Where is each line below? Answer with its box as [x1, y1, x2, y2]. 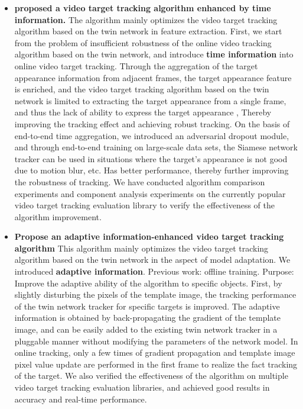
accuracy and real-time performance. [14, 392, 147, 405]
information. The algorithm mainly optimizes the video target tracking [14, 13, 278, 25]
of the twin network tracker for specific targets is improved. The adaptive [14, 299, 280, 312]
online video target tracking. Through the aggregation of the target [14, 59, 258, 72]
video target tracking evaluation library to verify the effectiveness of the [14, 199, 275, 211]
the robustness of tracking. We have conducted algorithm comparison [14, 175, 265, 188]
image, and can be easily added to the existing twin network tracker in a [14, 323, 278, 336]
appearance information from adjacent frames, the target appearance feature [14, 71, 292, 83]
